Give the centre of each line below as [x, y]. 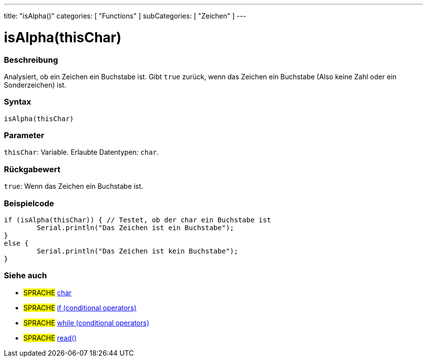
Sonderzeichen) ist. [35, 85]
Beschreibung [31, 60]
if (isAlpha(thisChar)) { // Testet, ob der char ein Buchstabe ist [137, 220]
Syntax [18, 102]
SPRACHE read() [50, 338]
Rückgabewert [32, 169]
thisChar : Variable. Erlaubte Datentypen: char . [81, 152]
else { [16, 243]
